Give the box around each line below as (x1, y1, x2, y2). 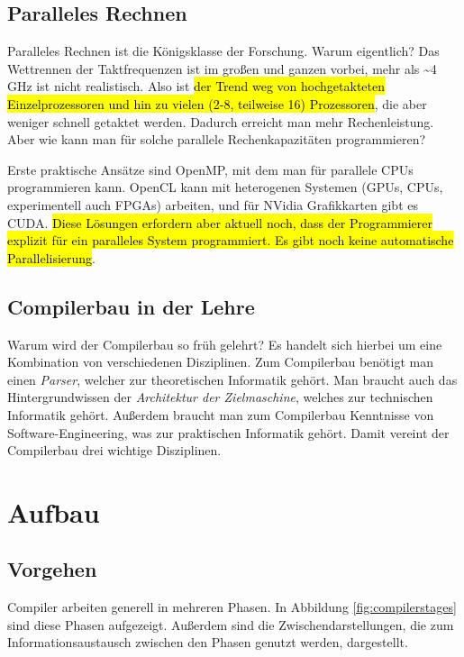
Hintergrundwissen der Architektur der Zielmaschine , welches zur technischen (7, 388, 433, 406)
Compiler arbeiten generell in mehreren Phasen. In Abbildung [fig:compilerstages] (7, 598, 457, 616)
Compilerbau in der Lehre (7, 292, 255, 320)
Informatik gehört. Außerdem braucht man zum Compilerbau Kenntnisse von (7, 405, 434, 424)
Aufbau (7, 493, 100, 530)
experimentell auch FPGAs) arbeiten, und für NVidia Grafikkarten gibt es (7, 195, 418, 214)
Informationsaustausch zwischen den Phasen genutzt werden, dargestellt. (7, 633, 408, 652)
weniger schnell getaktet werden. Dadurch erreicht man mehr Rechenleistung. (7, 112, 434, 131)
